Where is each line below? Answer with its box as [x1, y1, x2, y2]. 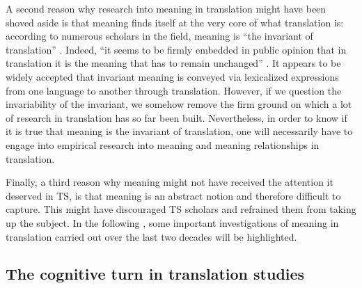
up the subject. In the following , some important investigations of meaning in [6, 215, 339, 230]
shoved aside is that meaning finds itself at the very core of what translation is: [6, 15, 344, 29]
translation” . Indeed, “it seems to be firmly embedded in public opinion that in [6, 42, 347, 56]
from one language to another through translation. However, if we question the [6, 83, 342, 97]
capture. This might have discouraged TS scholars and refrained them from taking [6, 202, 356, 216]
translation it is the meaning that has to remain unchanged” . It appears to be [6, 56, 341, 70]
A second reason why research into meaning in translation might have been [6, 1, 326, 15]
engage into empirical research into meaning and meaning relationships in [6, 137, 320, 152]
